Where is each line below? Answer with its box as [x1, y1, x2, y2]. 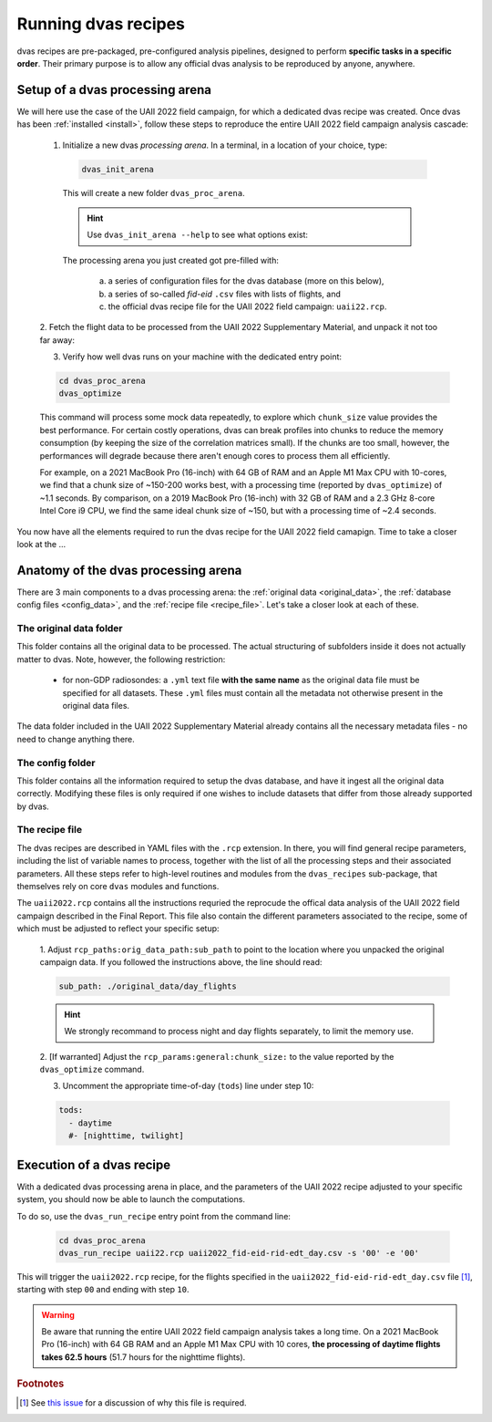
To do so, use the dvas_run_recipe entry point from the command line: [16, 1210, 292, 1221]
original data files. [62, 700, 130, 711]
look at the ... [16, 538, 67, 549]
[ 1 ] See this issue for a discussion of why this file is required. [19, 1396, 247, 1408]
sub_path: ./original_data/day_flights [58, 981, 237, 991]
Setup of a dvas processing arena [16, 82, 211, 98]
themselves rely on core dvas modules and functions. [16, 881, 220, 891]
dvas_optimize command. [39, 1064, 145, 1075]
